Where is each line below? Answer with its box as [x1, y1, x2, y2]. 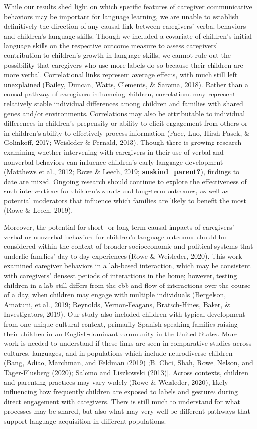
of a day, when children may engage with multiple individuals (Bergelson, [4, 289, 226, 300]
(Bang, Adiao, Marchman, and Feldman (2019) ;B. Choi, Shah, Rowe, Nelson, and [4, 357, 253, 368]
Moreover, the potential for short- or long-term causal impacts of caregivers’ [4, 222, 234, 232]
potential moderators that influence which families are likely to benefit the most [4, 195, 246, 205]
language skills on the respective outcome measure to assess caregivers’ [4, 40, 218, 50]
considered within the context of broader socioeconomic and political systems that [4, 241, 253, 251]
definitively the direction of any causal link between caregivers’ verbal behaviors [4, 21, 246, 31]
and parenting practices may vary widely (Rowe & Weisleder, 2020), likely [4, 377, 228, 387]
